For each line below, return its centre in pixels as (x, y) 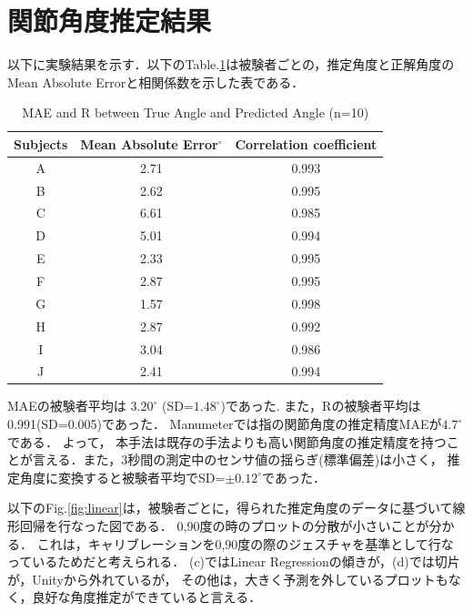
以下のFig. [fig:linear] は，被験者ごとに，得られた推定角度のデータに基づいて (230, 508)
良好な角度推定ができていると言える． (147, 597)
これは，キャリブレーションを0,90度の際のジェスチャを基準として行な (245, 543)
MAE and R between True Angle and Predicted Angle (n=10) (196, 112)
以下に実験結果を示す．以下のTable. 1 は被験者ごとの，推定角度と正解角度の (231, 64)
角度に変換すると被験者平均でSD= (122, 477)
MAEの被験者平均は (67, 406)
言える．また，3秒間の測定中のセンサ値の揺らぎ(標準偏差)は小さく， (237, 459)
